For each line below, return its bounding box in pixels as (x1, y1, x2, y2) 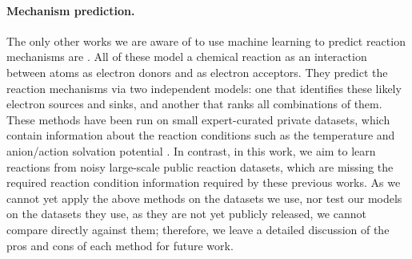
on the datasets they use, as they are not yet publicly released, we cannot (6, 205, 366, 222)
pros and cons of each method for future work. (6, 237, 234, 253)
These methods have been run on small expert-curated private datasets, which (6, 111, 390, 127)
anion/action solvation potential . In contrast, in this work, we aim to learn (6, 142, 376, 159)
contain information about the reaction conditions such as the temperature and (6, 127, 395, 144)
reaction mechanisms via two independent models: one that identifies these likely (6, 79, 402, 96)
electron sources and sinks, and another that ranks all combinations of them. (6, 95, 382, 112)
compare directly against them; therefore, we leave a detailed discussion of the (6, 221, 390, 237)
